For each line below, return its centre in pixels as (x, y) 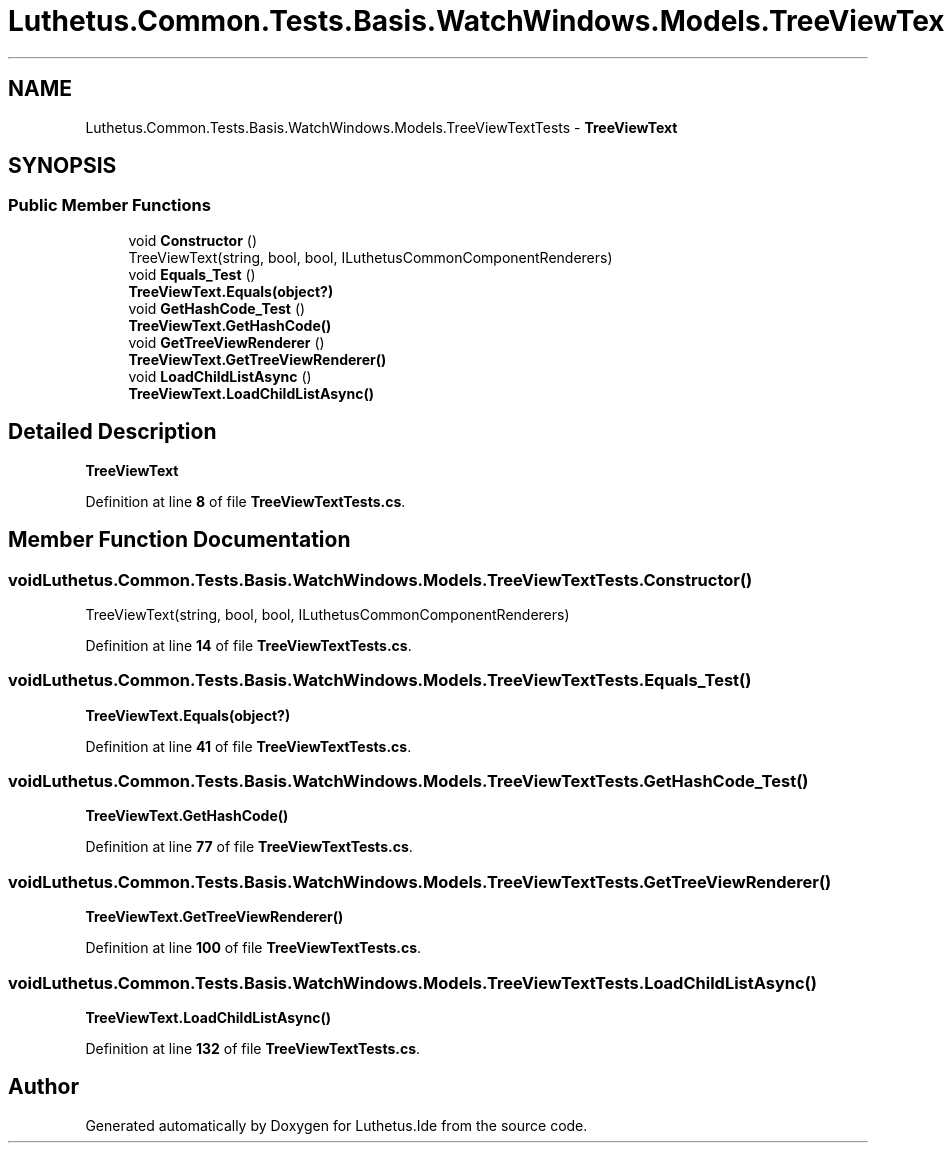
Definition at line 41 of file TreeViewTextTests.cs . (248, 746)
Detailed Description (112, 432)
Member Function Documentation (179, 540)
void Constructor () (192, 240)
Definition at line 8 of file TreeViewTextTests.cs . (245, 501)
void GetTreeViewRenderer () (226, 342)
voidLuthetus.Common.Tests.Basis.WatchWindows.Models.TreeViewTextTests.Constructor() (380, 579)
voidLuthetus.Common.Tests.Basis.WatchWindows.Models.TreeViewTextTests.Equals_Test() (380, 680)
